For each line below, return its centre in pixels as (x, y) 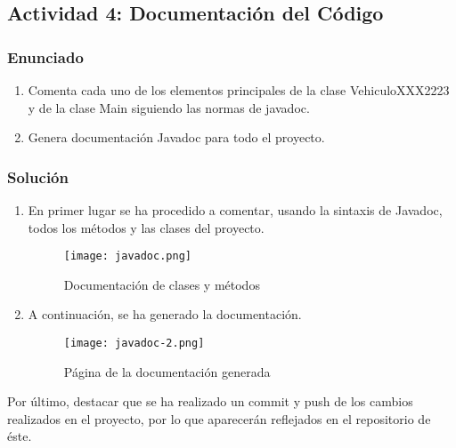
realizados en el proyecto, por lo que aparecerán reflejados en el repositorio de (219, 418)
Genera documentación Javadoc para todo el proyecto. (176, 137)
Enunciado (45, 56)
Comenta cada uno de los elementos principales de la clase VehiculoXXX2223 (239, 90)
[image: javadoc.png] (127, 256)
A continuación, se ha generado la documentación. (165, 314)
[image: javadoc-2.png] (134, 344)
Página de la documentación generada (167, 371)
